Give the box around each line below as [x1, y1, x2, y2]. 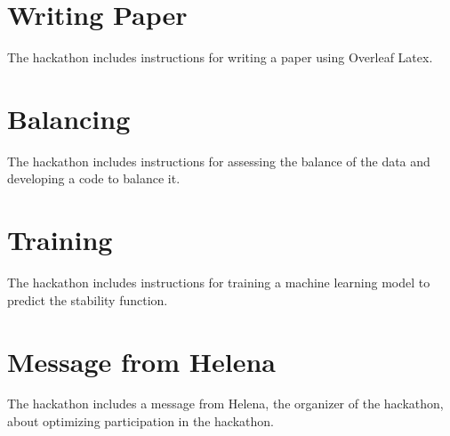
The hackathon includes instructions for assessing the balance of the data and [7, 151, 430, 170]
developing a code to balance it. [7, 169, 181, 188]
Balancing [7, 100, 131, 136]
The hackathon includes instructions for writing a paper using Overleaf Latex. [7, 48, 433, 67]
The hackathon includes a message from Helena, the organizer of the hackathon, [7, 394, 444, 413]
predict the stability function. [7, 290, 168, 309]
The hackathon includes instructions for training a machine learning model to [7, 273, 430, 292]
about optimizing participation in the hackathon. [7, 412, 274, 431]
